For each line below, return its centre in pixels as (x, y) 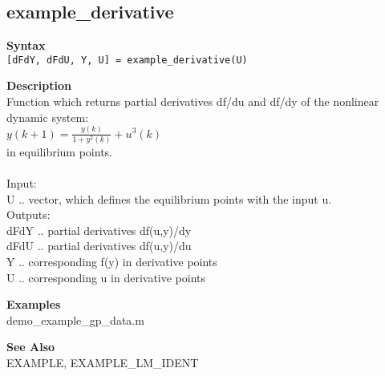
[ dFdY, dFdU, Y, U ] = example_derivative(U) (127, 60)
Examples (34, 304)
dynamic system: (48, 117)
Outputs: (28, 214)
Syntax (26, 45)
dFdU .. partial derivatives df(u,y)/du (99, 246)
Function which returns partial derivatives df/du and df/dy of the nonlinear (193, 101)
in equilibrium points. (59, 151)
